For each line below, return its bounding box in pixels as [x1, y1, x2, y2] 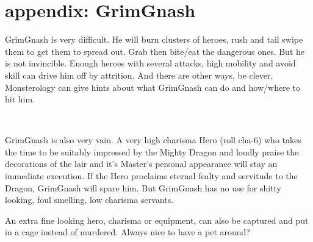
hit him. [5, 93, 35, 105]
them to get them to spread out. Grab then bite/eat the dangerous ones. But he [5, 44, 305, 57]
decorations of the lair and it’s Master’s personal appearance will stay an [5, 157, 278, 170]
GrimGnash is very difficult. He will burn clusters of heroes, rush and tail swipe [5, 33, 303, 46]
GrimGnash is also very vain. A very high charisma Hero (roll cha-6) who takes [5, 133, 301, 146]
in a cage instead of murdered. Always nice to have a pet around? [5, 226, 250, 238]
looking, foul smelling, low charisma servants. [5, 193, 174, 206]
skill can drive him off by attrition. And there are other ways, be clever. [5, 68, 273, 81]
